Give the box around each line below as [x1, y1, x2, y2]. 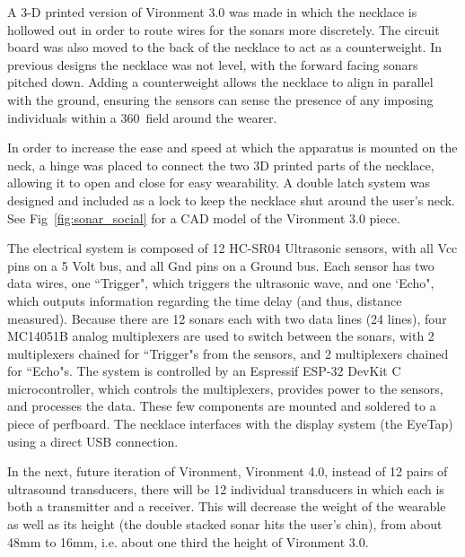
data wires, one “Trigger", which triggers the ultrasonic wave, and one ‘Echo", [7, 274, 434, 292]
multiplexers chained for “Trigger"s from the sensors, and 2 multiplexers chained [7, 344, 449, 362]
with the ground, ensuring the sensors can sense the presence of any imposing [7, 90, 434, 109]
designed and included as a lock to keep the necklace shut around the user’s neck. [7, 190, 455, 209]
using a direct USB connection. [7, 431, 179, 450]
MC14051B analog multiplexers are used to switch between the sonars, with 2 [7, 326, 434, 345]
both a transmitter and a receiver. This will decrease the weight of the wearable [7, 497, 446, 516]
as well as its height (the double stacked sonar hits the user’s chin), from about [7, 515, 443, 534]
